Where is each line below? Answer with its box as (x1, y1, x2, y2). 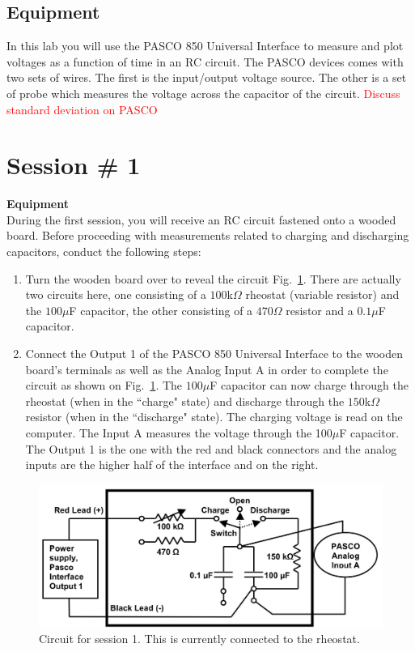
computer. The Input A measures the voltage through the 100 (25, 424, 332, 441)
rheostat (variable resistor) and (245, 286, 400, 303)
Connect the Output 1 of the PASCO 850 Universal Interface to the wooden (25, 345, 404, 362)
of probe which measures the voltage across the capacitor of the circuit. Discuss (6, 84, 400, 101)
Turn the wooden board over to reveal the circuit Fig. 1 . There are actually (25, 270, 401, 287)
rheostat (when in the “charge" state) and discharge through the (25, 392, 345, 409)
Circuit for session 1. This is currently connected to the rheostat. (39, 630, 360, 647)
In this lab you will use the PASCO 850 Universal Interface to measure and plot (6, 37, 404, 54)
